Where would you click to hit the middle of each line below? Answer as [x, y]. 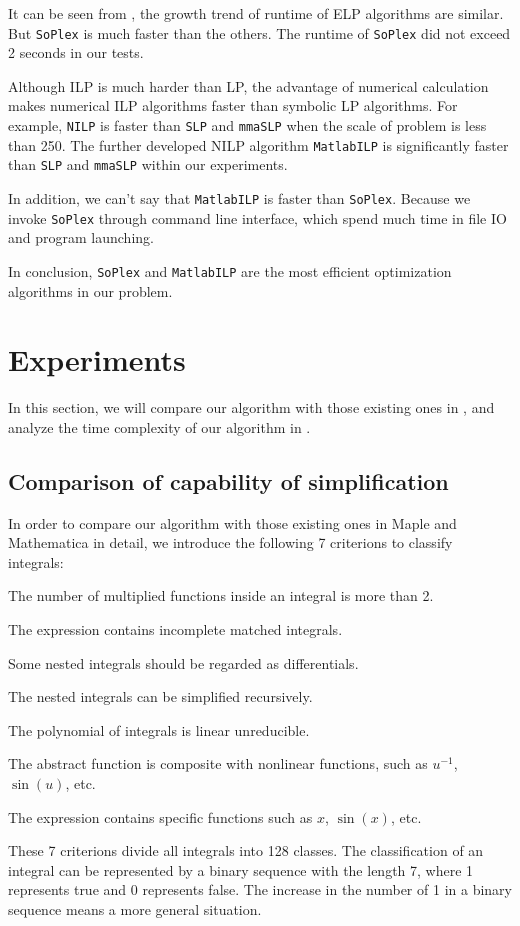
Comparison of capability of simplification [228, 480]
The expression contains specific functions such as [160, 816]
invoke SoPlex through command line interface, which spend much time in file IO [257, 217]
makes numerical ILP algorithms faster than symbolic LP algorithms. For [233, 105]
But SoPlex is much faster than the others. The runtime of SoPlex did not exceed [259, 32]
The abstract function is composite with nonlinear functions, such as [218, 763]
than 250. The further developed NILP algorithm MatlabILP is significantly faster [258, 144]
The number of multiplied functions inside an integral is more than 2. [221, 595]
